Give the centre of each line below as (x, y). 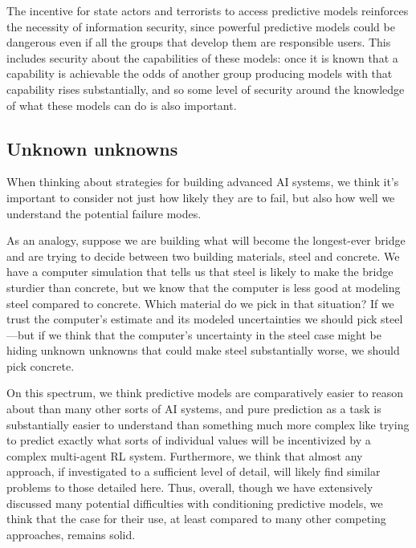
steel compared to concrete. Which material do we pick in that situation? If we (200, 303)
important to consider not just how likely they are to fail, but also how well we (201, 197)
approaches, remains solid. (71, 534)
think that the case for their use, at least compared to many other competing (196, 519)
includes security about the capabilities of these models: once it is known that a (202, 57)
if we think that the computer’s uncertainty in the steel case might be (210, 334)
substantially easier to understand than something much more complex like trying (208, 424)
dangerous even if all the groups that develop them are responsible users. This (199, 42)
